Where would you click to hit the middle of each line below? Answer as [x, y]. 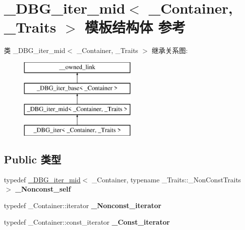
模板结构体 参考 [135, 27]
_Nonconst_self [43, 189]
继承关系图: [170, 50]
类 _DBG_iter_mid [35, 50]
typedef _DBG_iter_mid [42, 179]
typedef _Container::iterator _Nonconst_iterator [83, 205]
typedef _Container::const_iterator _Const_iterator [87, 221]
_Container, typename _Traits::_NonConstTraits [166, 179]
